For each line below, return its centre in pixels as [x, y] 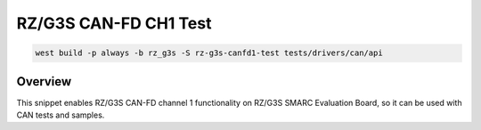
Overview [44, 81]
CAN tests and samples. [61, 115]
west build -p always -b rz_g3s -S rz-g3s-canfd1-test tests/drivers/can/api [209, 53]
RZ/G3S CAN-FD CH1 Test [114, 23]
